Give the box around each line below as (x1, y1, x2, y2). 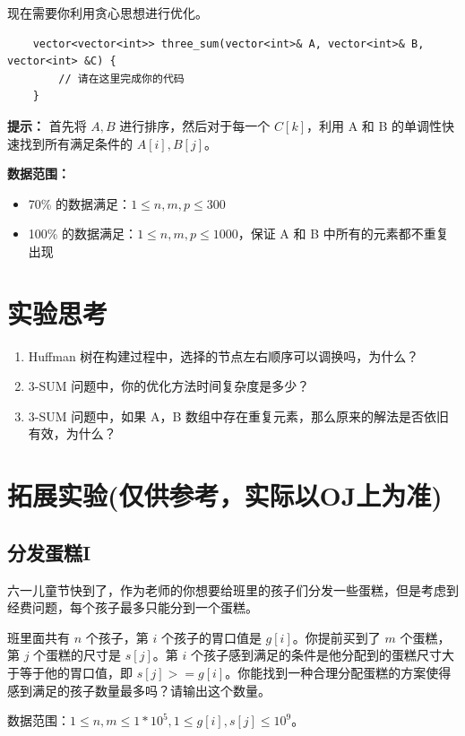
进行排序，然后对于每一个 (119, 116, 271, 134)
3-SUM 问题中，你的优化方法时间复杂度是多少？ (28, 377, 310, 395)
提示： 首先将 (7, 116, 87, 134)
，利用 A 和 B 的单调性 (306, 116, 443, 134)
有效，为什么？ (28, 424, 116, 443)
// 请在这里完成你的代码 (58, 72, 185, 85)
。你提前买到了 (292, 628, 381, 646)
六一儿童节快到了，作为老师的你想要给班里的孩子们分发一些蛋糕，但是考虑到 (7, 580, 459, 599)
